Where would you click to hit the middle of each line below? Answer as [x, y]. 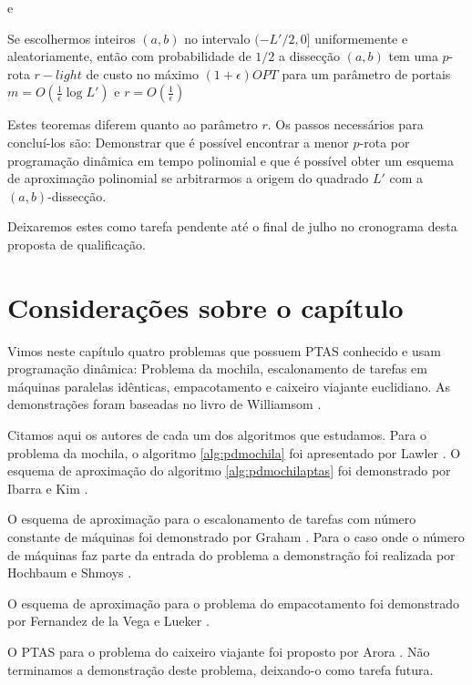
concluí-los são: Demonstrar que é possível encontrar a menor [178, 142]
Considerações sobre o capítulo [205, 307]
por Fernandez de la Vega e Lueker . [108, 621]
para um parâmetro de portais [366, 73]
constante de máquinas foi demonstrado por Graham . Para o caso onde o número [236, 537]
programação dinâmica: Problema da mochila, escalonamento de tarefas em [217, 368]
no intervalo [217, 38]
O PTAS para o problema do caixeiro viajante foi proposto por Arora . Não [219, 651]
